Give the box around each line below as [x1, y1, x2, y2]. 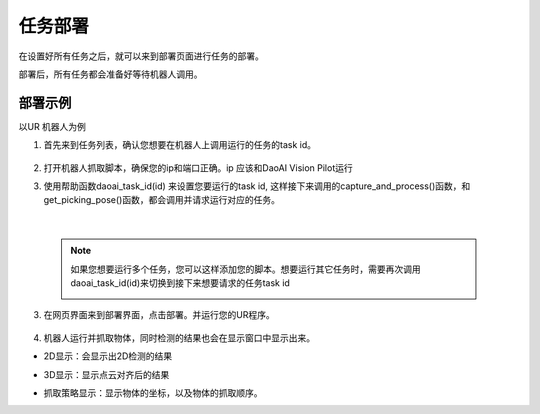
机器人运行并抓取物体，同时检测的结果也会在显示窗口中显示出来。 [43, 331, 315, 344]
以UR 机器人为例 [18, 120, 87, 132]
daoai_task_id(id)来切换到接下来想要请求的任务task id [70, 276, 290, 289]
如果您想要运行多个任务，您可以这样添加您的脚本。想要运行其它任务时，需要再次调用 [70, 263, 421, 275]
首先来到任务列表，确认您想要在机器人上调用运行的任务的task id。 [43, 139, 317, 151]
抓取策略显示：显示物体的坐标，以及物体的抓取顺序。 [43, 386, 263, 399]
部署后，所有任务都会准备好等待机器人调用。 [18, 68, 203, 80]
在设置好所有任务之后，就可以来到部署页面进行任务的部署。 [18, 50, 264, 62]
